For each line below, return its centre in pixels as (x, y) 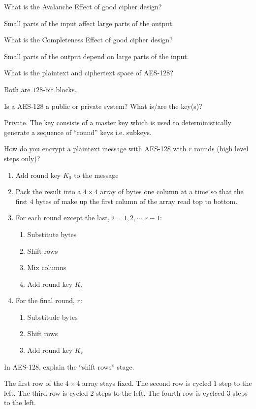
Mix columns (47, 267)
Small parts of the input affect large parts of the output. (89, 23)
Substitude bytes (52, 317)
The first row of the (33, 383)
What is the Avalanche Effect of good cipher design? (83, 6)
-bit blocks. (60, 89)
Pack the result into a (48, 191)
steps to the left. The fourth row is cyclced (160, 392)
